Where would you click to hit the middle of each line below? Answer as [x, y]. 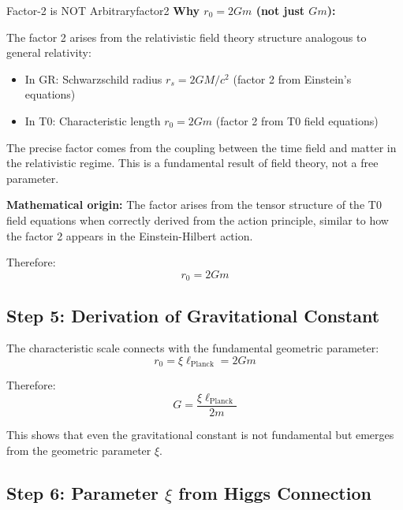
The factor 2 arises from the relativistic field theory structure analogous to [187, 37]
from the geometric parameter [79, 450]
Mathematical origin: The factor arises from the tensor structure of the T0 [194, 205]
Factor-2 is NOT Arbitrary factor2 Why [103, 10]
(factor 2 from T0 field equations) [297, 120]
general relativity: [49, 52]
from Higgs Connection [275, 492]
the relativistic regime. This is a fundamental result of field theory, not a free [192, 163]
